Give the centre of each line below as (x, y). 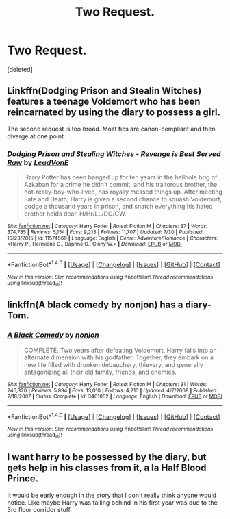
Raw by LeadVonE (38, 162)
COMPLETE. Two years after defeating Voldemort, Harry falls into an (120, 350)
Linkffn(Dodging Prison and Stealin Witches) (104, 91)
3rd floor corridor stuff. (39, 509)
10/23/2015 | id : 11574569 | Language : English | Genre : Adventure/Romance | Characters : (112, 238)
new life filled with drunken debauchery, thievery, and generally (113, 364)
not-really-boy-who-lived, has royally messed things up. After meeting (123, 192)
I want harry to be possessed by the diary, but (107, 457)
